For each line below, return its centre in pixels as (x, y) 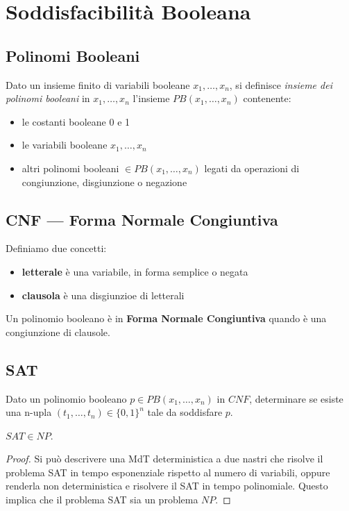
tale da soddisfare (185, 412)
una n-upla (29, 412)
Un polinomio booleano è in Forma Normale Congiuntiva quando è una (166, 318)
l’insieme (151, 98)
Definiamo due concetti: (56, 248)
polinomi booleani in (48, 98)
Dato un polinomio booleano (66, 398)
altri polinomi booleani (70, 168)
